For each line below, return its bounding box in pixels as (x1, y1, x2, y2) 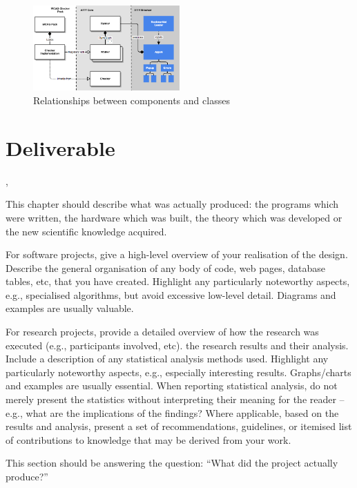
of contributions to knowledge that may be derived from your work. (6, 432, 291, 447)
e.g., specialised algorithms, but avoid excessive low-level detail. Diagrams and (6, 287, 336, 302)
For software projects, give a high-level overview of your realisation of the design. (6, 247, 348, 262)
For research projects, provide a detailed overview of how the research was (6, 324, 319, 339)
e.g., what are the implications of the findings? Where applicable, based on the (6, 405, 339, 420)
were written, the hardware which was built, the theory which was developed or (6, 210, 342, 224)
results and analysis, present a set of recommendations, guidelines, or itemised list (6, 419, 352, 433)
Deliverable (6, 133, 115, 162)
